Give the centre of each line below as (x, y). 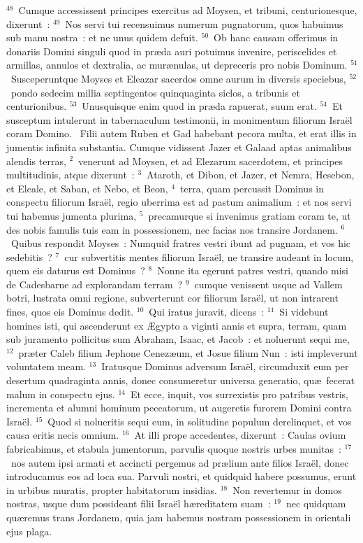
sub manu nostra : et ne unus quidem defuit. (102, 37)
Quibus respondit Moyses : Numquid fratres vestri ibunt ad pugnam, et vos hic (181, 243)
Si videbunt (304, 312)
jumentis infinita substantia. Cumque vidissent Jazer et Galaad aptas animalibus (179, 147)
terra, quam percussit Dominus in (252, 188)
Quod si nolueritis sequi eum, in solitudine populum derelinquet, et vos (200, 421)
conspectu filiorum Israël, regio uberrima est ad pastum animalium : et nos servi (179, 202)
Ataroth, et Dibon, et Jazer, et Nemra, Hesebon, (251, 175)
